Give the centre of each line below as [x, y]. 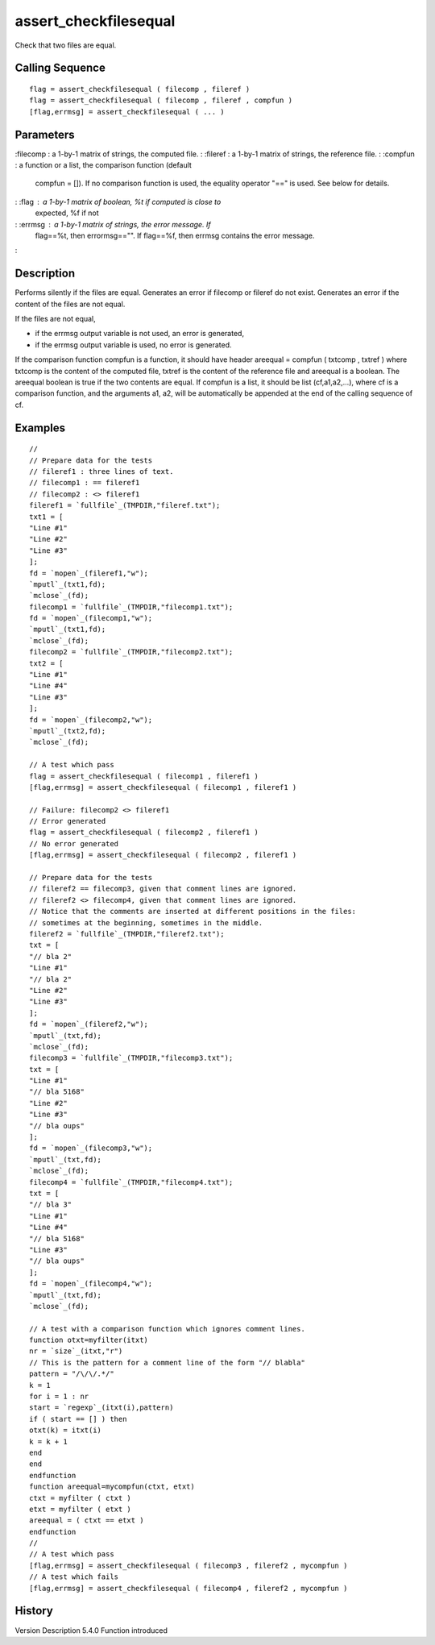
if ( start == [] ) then [78, 1419]
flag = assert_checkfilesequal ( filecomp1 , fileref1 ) [144, 776]
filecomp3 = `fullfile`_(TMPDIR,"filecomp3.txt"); [131, 1058]
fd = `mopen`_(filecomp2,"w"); [91, 720]
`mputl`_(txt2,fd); [68, 731]
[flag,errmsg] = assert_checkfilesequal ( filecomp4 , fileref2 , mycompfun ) [188, 1588]
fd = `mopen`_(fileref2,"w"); [89, 1024]
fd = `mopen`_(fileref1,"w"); [89, 573]
